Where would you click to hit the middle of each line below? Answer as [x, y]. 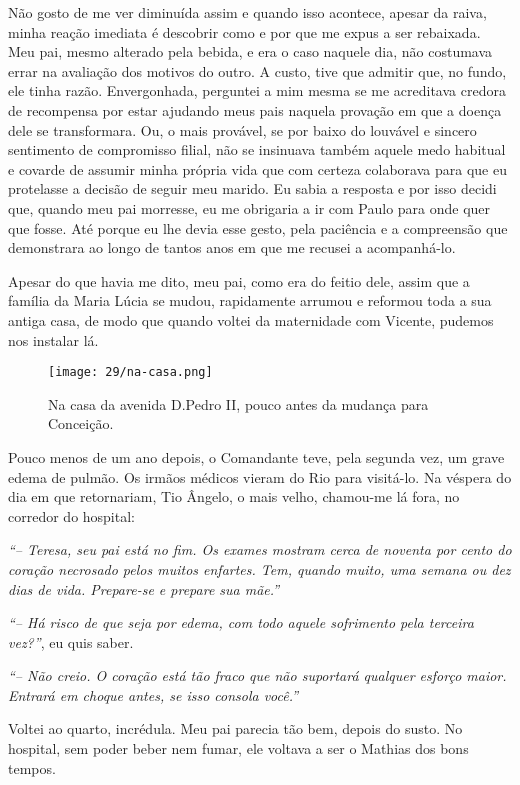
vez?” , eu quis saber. [71, 641]
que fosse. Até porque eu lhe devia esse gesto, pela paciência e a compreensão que [258, 227]
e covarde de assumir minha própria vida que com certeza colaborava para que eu [257, 168]
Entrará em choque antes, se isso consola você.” [153, 694]
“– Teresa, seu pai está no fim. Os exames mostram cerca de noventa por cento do [260, 549]
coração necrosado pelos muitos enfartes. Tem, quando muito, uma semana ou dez [259, 568]
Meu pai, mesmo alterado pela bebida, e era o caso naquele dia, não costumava [250, 51]
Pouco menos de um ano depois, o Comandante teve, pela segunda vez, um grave [256, 456]
